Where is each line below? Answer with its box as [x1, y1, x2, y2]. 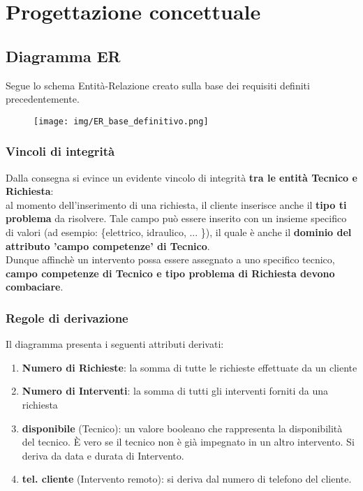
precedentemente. [6, 91, 80, 106]
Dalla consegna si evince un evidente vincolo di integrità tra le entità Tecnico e [6, 170, 357, 184]
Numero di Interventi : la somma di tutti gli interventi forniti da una [22, 383, 329, 398]
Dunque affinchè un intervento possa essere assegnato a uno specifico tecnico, [6, 252, 335, 267]
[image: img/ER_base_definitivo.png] [34, 116, 209, 126]
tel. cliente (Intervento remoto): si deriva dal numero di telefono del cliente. [22, 471, 352, 486]
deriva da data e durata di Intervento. [22, 448, 184, 462]
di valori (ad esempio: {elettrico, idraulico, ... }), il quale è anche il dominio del [6, 225, 352, 240]
